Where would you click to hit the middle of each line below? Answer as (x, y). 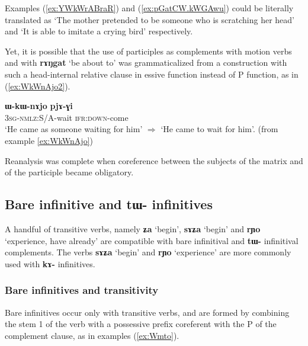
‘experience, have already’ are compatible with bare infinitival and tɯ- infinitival (152, 240)
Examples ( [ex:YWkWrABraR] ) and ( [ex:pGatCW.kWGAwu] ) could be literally (149, 8)
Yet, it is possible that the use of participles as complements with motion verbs (148, 51)
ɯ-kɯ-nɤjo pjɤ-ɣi (39, 106)
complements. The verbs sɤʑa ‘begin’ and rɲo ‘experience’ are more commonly (148, 252)
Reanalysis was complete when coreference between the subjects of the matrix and (154, 160)
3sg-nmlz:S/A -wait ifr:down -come (67, 117)
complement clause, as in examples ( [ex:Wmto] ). (92, 335)
